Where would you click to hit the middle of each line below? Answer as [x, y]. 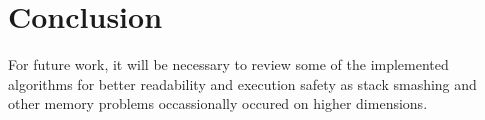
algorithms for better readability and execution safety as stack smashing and [242, 83]
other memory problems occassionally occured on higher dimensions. [218, 103]
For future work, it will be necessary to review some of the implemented [228, 64]
